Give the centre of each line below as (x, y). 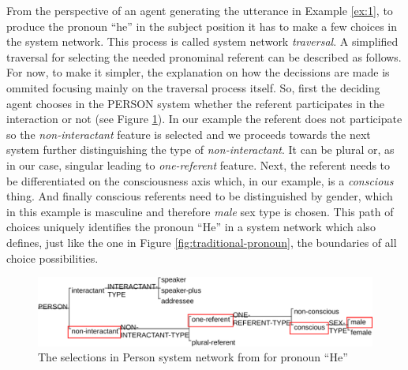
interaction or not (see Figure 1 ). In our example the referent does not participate (204, 119)
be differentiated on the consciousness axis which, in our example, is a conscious (200, 180)
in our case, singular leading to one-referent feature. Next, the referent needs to (198, 164)
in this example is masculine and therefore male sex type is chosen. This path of (200, 211)
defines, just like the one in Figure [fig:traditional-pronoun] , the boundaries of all (202, 242)
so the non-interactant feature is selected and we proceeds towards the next (189, 134)
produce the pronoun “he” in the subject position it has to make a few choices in (202, 26)
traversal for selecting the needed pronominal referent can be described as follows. (204, 56)
